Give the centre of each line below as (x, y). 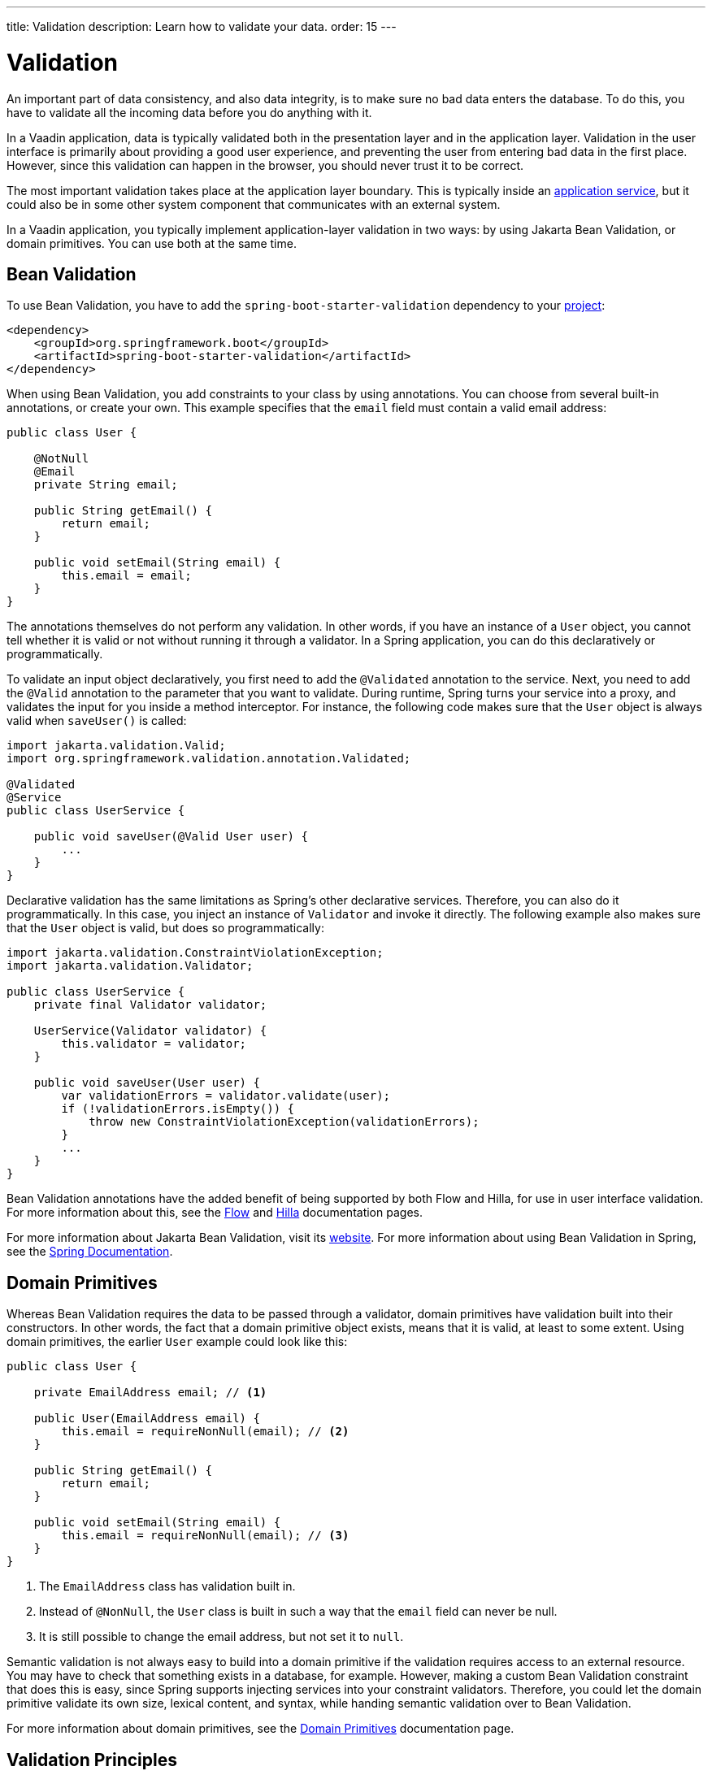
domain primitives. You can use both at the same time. (152, 243)
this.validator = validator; (154, 1044)
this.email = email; (126, 576)
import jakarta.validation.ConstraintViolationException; (195, 953)
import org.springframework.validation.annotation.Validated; (209, 759)
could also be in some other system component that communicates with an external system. (254, 204)
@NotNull (61, 459)
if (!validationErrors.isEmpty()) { (178, 1109)
